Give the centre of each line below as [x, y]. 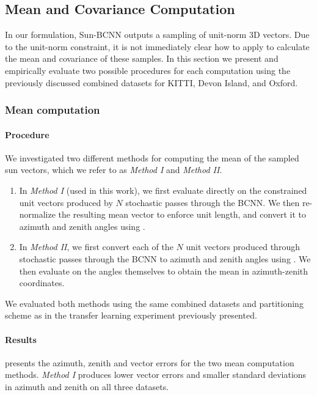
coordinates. [42, 283]
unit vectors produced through [243, 247]
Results [21, 339]
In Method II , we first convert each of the [96, 247]
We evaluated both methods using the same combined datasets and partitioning [154, 303]
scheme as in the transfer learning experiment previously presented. [131, 315]
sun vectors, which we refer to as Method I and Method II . [114, 170]
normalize [37, 214]
